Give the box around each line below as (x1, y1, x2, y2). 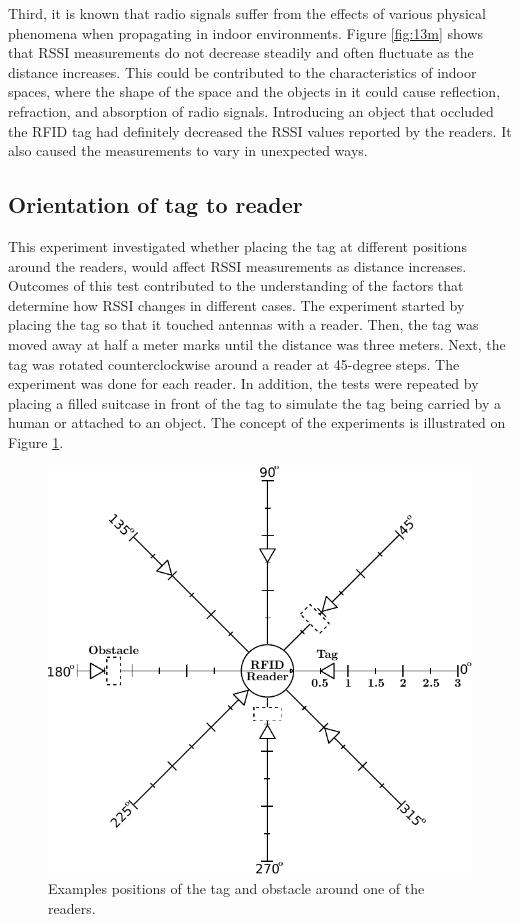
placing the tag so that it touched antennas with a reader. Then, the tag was (8, 314, 479, 335)
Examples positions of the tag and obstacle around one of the (48, 878, 425, 899)
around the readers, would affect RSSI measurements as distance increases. (8, 255, 467, 276)
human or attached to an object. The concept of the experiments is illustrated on (8, 412, 506, 433)
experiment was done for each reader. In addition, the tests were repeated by (8, 373, 479, 394)
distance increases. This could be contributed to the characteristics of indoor (8, 61, 477, 82)
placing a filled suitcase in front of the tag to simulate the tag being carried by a (8, 392, 502, 413)
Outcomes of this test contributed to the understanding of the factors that (8, 275, 464, 296)
